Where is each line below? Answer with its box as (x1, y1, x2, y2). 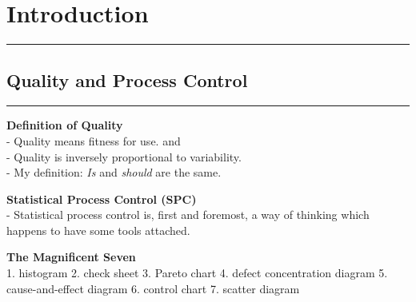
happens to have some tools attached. (6, 221, 190, 238)
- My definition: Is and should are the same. (6, 164, 222, 181)
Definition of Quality (6, 117, 123, 133)
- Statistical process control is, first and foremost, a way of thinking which (6, 206, 370, 223)
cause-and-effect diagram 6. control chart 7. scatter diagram (6, 280, 300, 296)
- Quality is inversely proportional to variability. (6, 148, 242, 165)
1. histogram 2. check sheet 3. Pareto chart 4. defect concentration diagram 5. (6, 264, 388, 281)
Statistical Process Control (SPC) (6, 190, 197, 207)
